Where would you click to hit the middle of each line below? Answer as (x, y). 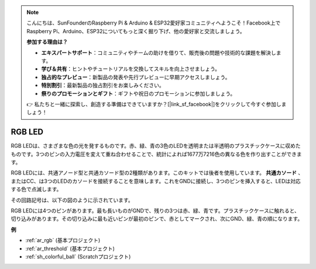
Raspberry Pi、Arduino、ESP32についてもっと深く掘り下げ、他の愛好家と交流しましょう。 (136, 31)
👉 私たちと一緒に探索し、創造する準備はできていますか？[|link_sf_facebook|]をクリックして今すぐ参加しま (157, 104)
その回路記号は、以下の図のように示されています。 (72, 200)
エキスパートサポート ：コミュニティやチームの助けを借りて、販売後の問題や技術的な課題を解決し (159, 53)
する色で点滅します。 (36, 189)
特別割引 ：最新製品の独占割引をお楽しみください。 (103, 85)
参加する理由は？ (47, 42)
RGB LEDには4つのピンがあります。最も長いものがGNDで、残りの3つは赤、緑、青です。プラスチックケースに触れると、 (155, 211)
